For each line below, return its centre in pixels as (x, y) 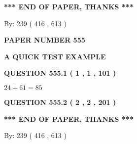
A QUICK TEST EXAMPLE (55, 56)
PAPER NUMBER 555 (45, 40)
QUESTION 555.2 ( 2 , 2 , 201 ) (60, 102)
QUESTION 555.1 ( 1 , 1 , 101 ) (60, 73)
